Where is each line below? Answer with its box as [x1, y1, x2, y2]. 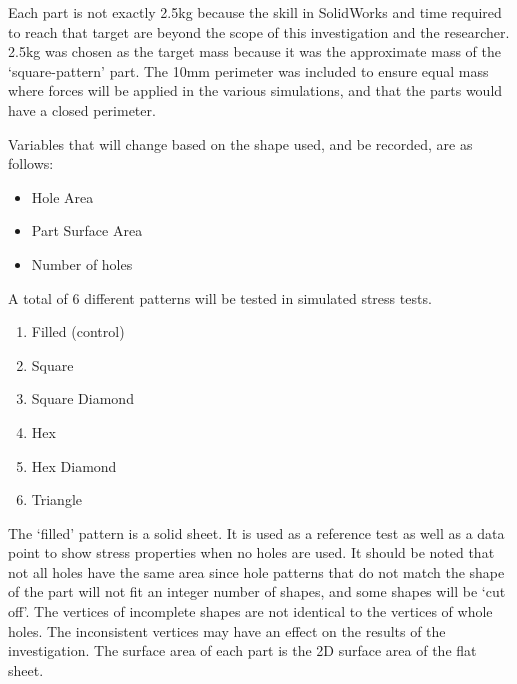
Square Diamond [31, 388, 134, 409]
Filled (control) [31, 321, 125, 342]
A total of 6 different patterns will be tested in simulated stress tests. [8, 287, 432, 308]
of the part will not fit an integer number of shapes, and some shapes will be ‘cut [8, 581, 506, 602]
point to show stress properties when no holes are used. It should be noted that [8, 542, 495, 563]
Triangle [31, 489, 83, 510]
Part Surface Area [31, 220, 143, 241]
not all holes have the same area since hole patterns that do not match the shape [8, 561, 505, 582]
